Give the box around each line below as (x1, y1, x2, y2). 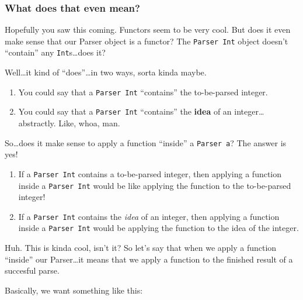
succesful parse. (5, 264, 60, 277)
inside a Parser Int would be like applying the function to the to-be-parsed (18, 179, 291, 191)
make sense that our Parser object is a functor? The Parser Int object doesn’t (5, 35, 288, 47)
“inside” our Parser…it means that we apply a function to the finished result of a (5, 253, 293, 265)
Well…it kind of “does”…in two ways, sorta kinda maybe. (5, 66, 207, 78)
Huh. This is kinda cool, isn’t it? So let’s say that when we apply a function (5, 242, 277, 254)
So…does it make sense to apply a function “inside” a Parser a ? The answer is (5, 136, 287, 149)
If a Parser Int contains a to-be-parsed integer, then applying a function (18, 167, 282, 180)
